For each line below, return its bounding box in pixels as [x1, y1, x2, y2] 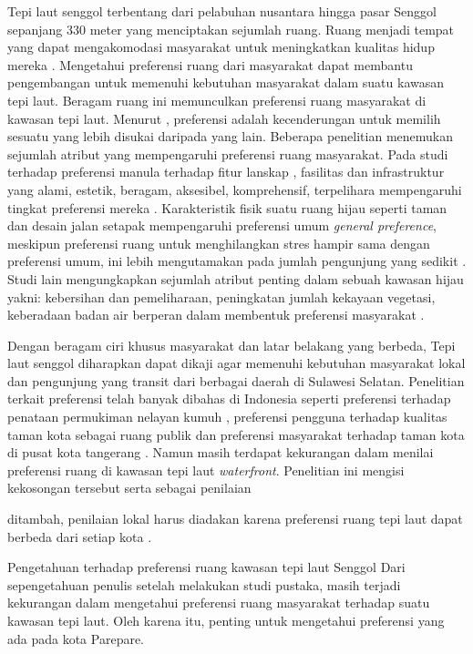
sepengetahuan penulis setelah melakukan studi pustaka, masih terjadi [7, 575, 401, 594]
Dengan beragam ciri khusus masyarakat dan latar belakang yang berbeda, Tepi [7, 335, 456, 354]
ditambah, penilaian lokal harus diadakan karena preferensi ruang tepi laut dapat [7, 509, 463, 528]
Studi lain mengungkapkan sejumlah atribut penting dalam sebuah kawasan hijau [7, 269, 464, 288]
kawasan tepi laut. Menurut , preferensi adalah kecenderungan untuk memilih [7, 108, 441, 128]
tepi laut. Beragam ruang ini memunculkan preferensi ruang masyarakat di [7, 90, 427, 109]
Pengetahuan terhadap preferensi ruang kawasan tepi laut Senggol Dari [7, 557, 406, 577]
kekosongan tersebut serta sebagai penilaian [7, 478, 252, 497]
